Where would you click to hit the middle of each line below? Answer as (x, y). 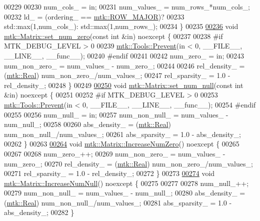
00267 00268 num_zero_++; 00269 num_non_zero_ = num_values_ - (115, 153)
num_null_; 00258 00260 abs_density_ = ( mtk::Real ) (88, 124)
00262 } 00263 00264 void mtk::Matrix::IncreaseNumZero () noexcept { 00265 (122, 144)
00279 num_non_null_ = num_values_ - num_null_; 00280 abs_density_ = (125, 193)
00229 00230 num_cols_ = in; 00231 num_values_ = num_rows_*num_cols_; (127, 6)
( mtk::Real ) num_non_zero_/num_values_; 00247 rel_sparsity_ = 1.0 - (117, 75)
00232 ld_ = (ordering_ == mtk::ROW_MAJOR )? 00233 (94, 16)
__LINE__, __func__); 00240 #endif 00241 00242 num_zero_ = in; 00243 (124, 55)
